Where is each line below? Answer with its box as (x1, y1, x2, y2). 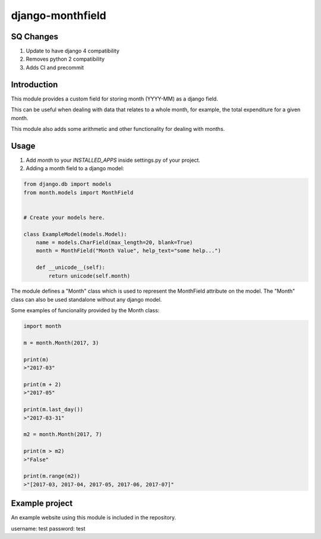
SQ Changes (11, 32, 59, 42)
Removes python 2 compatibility (26, 55, 105, 62)
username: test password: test (11, 525, 86, 532)
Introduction (11, 79, 58, 89)
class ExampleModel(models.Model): (23, 231, 127, 237)
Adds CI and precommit (26, 64, 84, 71)
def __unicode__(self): (36, 264, 105, 271)
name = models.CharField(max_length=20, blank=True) (36, 239, 193, 246)
